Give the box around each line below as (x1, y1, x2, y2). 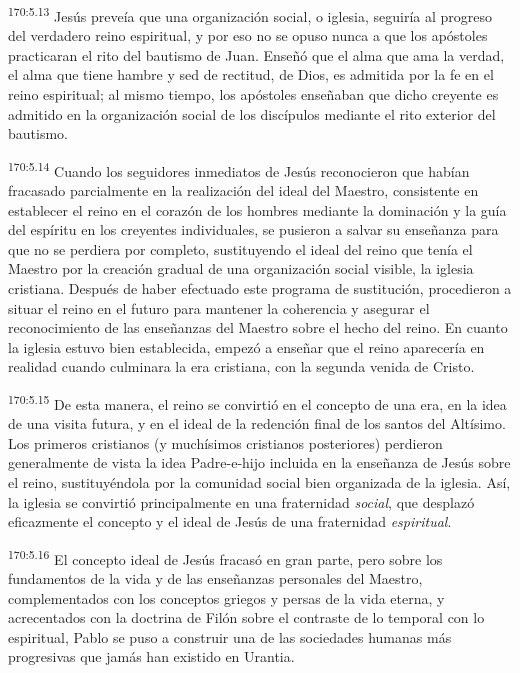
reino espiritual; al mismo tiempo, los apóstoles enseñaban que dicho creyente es (8, 84, 499, 105)
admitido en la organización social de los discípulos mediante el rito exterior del (8, 103, 496, 124)
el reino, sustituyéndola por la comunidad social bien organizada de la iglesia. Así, (8, 472, 511, 493)
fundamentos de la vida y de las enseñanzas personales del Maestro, (8, 568, 423, 589)
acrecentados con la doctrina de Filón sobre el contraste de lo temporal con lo (8, 607, 485, 628)
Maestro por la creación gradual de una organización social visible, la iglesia (8, 258, 474, 279)
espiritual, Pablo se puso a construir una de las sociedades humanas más (8, 626, 452, 647)
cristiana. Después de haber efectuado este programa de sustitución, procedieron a (8, 278, 512, 299)
